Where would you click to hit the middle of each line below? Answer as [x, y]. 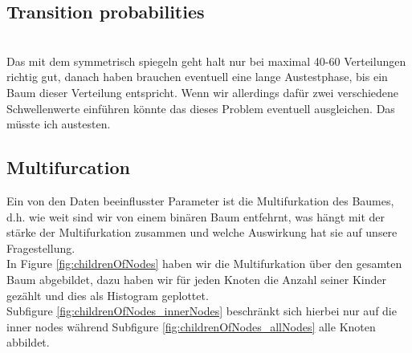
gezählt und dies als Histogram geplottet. [108, 295]
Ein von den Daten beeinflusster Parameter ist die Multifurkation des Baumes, [200, 200]
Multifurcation [68, 167]
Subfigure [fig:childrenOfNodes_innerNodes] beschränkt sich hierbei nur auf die [202, 311]
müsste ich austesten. [59, 124]
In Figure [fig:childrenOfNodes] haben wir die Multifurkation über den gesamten [204, 264]
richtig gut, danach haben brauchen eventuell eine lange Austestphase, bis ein [197, 77]
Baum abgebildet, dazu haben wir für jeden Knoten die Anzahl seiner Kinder [196, 279]
